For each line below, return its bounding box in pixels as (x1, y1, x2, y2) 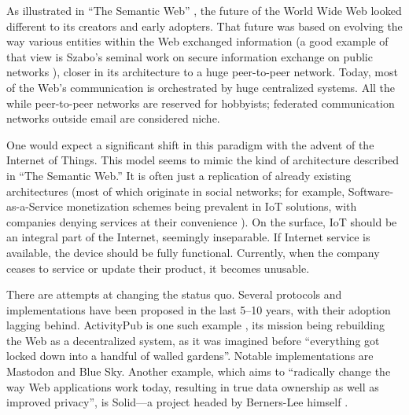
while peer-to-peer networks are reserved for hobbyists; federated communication (6, 94, 395, 111)
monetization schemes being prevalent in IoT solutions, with (66, 198, 357, 215)
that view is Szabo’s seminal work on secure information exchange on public (6, 48, 373, 64)
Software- (348, 182, 394, 199)
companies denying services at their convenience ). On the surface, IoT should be (6, 213, 397, 230)
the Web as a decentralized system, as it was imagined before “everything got (6, 332, 380, 348)
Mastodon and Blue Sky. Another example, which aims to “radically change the (6, 363, 391, 380)
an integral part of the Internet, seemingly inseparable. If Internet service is (6, 229, 370, 245)
